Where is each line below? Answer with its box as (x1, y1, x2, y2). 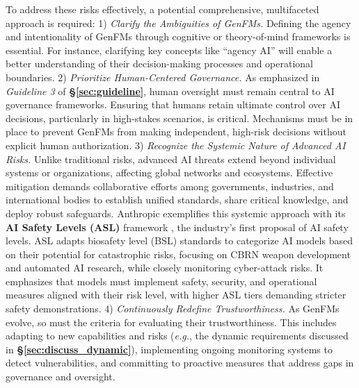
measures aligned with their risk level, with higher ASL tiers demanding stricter (6, 287, 346, 302)
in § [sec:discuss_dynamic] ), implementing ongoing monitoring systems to (6, 341, 333, 356)
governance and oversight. (6, 369, 115, 384)
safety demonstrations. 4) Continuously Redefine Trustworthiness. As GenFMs (6, 301, 340, 316)
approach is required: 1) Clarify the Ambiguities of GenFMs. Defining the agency (6, 15, 351, 30)
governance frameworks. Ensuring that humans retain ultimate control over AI (6, 97, 340, 112)
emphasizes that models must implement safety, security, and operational (6, 273, 317, 288)
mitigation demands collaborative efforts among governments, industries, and (6, 178, 334, 193)
